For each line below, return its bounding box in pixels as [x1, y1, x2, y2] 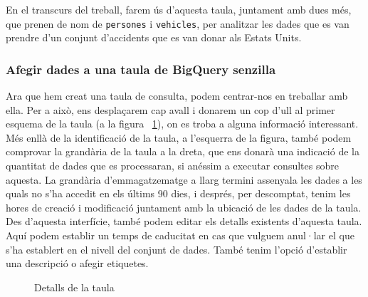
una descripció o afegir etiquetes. [6, 256, 149, 271]
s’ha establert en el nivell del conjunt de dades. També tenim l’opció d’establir [6, 241, 347, 256]
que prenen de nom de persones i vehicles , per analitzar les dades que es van [6, 16, 349, 31]
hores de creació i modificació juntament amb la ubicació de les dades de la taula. [6, 199, 362, 214]
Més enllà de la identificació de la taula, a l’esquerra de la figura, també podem [6, 130, 352, 145]
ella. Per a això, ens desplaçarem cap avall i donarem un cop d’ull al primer [6, 102, 335, 117]
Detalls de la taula [34, 279, 115, 294]
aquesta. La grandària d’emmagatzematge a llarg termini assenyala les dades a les [6, 172, 362, 187]
